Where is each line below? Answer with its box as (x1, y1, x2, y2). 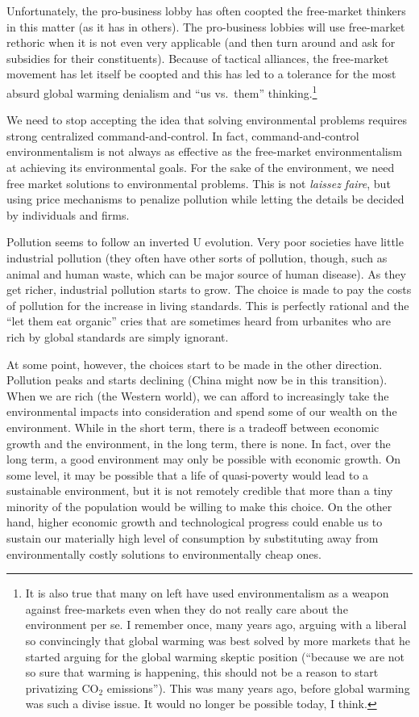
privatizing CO (25, 679, 99, 696)
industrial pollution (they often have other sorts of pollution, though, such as (6, 249, 388, 266)
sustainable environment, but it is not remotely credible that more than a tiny (6, 482, 393, 499)
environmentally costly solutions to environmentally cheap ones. (6, 545, 322, 562)
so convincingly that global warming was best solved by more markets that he (25, 632, 411, 649)
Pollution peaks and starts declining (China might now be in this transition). (6, 371, 388, 388)
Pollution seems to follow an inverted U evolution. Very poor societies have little (6, 233, 404, 250)
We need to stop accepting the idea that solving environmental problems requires (6, 111, 408, 128)
